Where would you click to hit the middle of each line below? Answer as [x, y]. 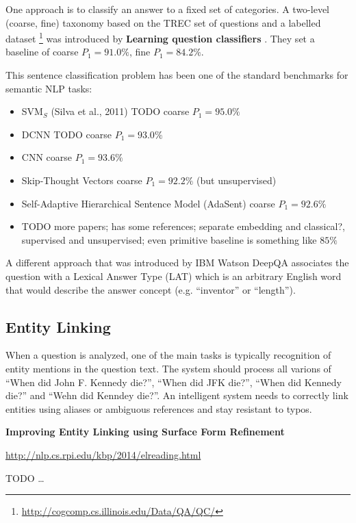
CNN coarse [47, 157]
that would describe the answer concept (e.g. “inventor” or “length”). [151, 289]
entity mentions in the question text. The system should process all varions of [168, 368]
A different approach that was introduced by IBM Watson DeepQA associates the [177, 263]
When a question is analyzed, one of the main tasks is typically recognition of [168, 355]
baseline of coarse [42, 52]
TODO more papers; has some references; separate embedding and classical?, [183, 226]
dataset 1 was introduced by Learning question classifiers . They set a [160, 37]
